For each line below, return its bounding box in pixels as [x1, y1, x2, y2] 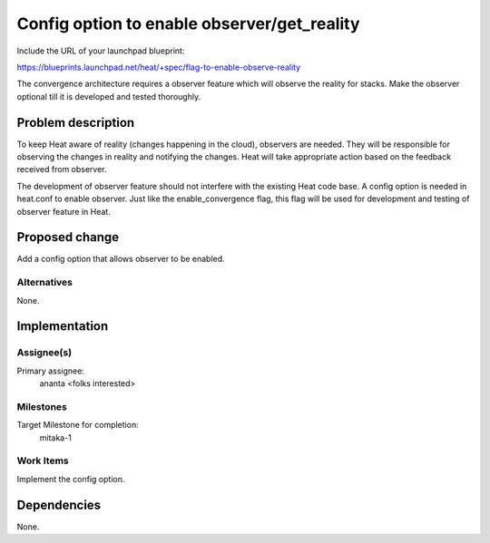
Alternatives [16, 276, 73, 289]
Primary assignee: [16, 365, 85, 376]
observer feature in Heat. [16, 206, 111, 217]
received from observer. [16, 164, 108, 175]
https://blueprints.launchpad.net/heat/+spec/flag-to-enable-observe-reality [16, 62, 301, 73]
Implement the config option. [16, 473, 125, 484]
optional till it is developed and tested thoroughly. [16, 91, 201, 102]
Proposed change [16, 229, 120, 245]
